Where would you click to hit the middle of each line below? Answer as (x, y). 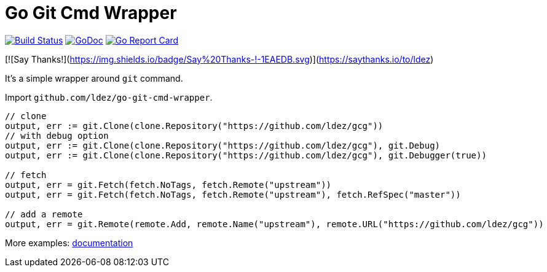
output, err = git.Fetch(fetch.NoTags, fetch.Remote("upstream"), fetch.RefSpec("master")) (233, 194)
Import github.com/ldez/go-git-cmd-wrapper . (109, 97)
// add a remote (44, 214)
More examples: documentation (69, 243)
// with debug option (57, 135)
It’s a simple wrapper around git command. (94, 78)
